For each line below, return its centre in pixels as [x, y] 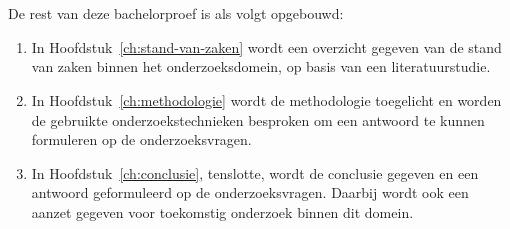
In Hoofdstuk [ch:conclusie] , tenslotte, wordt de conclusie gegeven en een [255, 172]
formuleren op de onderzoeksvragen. [141, 139]
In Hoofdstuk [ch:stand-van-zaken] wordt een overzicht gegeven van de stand [266, 46]
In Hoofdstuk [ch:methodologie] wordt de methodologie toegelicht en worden [266, 99]
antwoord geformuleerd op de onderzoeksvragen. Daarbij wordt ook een [250, 192]
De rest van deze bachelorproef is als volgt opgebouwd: [176, 13]
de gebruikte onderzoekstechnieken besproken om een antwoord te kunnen [258, 119]
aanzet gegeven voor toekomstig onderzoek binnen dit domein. [222, 211]
